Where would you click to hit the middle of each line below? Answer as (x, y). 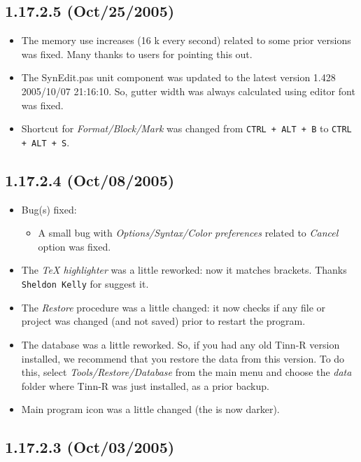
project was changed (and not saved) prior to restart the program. (163, 321)
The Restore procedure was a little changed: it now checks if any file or (174, 307)
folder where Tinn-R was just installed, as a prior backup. (145, 385)
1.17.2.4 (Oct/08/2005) (90, 180)
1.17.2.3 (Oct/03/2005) (90, 447)
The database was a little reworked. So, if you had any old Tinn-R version (180, 344)
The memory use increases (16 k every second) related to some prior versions (186, 40)
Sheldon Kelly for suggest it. (85, 284)
